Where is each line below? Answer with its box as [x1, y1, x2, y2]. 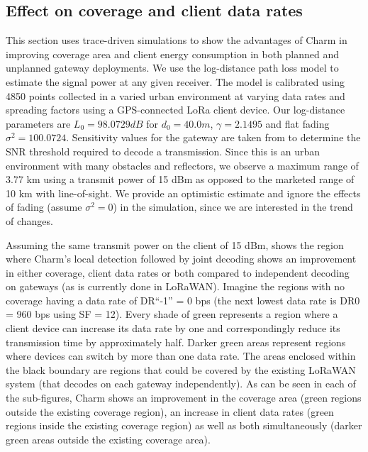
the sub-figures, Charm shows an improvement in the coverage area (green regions [6, 390, 362, 405]
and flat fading [265, 116, 330, 131]
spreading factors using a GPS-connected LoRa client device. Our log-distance [6, 102, 345, 117]
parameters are [6, 116, 71, 131]
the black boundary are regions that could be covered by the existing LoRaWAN [6, 362, 356, 377]
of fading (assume [6, 199, 82, 214]
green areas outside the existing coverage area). [6, 431, 211, 446]
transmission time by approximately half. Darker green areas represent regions [6, 334, 346, 349]
